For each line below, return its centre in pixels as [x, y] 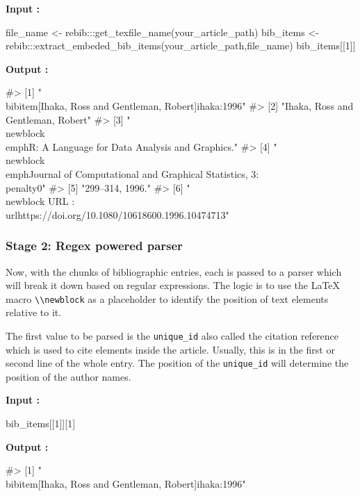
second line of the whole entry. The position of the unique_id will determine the [177, 363]
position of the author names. [68, 376]
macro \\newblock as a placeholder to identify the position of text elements [167, 298]
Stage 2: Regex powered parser [94, 246]
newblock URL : [40, 201]
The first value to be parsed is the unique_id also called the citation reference [172, 335]
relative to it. [34, 312]
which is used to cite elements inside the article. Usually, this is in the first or [170, 349]
